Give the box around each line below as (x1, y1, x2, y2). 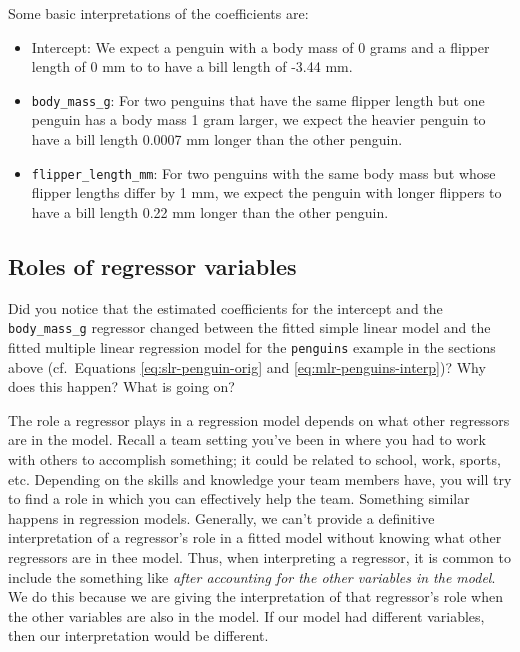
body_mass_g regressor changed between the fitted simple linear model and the (8, 317, 491, 338)
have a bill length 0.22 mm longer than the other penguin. (31, 201, 389, 222)
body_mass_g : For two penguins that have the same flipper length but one (31, 89, 485, 110)
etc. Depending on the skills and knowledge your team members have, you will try (8, 468, 512, 489)
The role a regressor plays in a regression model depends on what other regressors (8, 409, 510, 430)
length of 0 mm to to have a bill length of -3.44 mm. (31, 56, 353, 77)
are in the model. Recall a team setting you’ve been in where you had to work (8, 429, 486, 450)
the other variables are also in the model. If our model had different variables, (8, 605, 485, 626)
